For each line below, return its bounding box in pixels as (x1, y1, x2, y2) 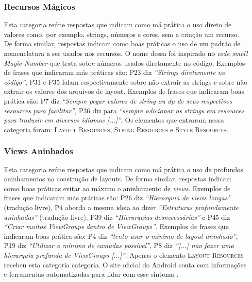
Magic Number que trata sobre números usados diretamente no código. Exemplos (4, 57, 245, 68)
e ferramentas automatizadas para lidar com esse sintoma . (4, 269, 179, 279)
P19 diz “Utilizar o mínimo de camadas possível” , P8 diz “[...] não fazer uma (4, 240, 234, 250)
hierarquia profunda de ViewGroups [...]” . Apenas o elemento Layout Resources (4, 249, 244, 260)
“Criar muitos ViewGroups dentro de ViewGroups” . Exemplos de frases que (4, 221, 229, 231)
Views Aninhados (4, 145, 73, 157)
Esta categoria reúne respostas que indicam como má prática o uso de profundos (4, 164, 243, 174)
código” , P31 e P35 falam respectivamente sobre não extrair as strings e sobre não (4, 76, 248, 87)
